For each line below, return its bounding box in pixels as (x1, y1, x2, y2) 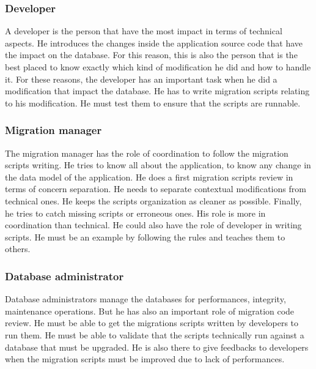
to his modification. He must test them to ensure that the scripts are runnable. (5, 96, 301, 109)
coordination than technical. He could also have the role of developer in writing (5, 218, 302, 231)
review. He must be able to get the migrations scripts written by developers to (5, 316, 299, 329)
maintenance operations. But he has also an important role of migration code (5, 304, 295, 317)
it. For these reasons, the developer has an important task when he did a (5, 72, 277, 85)
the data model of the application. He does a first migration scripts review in (5, 170, 293, 183)
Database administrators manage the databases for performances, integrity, (5, 293, 286, 305)
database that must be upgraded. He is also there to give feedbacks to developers (5, 340, 309, 353)
